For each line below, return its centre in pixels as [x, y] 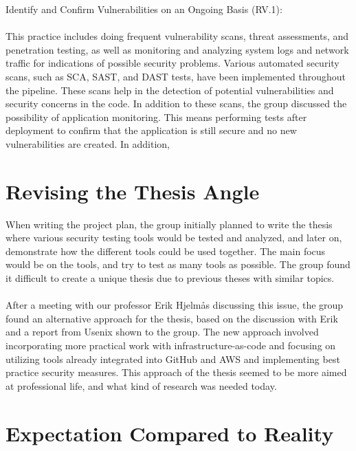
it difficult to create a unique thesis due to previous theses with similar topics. [170, 278]
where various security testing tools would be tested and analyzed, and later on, [174, 238]
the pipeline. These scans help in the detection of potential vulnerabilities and [170, 90]
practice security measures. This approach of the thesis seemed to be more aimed [176, 372]
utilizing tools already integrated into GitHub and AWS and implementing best [173, 359]
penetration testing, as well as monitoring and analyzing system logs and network [177, 49]
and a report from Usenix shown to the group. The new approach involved [162, 332]
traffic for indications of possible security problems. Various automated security [173, 63]
